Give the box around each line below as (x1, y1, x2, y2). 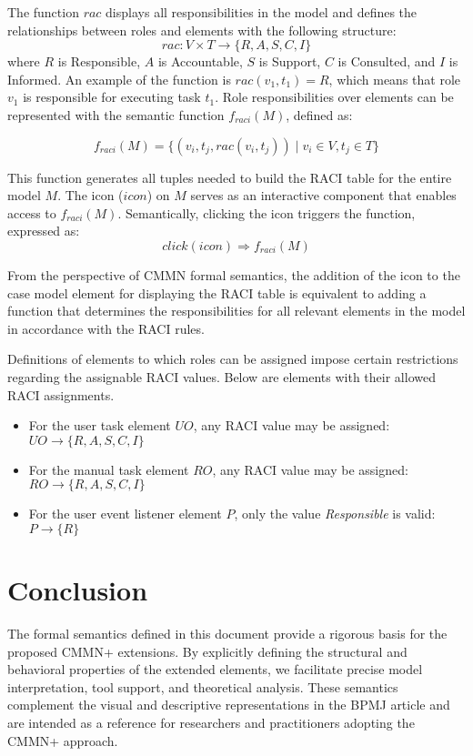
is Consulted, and (337, 52, 436, 71)
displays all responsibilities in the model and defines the (106, 3, 418, 21)
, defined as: (286, 105, 353, 124)
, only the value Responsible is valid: (234, 504, 436, 523)
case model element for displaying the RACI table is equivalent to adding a (7, 283, 427, 302)
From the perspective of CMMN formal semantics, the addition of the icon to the (7, 265, 460, 284)
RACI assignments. (7, 385, 115, 404)
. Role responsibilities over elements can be (215, 87, 454, 106)
